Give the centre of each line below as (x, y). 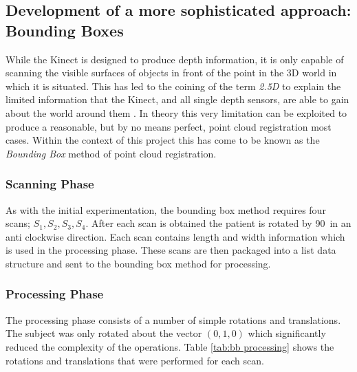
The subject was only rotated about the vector (104, 333)
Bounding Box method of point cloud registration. (111, 153)
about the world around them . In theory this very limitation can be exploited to (176, 112)
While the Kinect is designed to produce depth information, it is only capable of (175, 59)
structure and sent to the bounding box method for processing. (138, 263)
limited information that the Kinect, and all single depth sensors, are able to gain (177, 99)
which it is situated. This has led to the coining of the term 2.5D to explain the (173, 86)
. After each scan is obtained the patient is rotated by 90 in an (218, 223)
